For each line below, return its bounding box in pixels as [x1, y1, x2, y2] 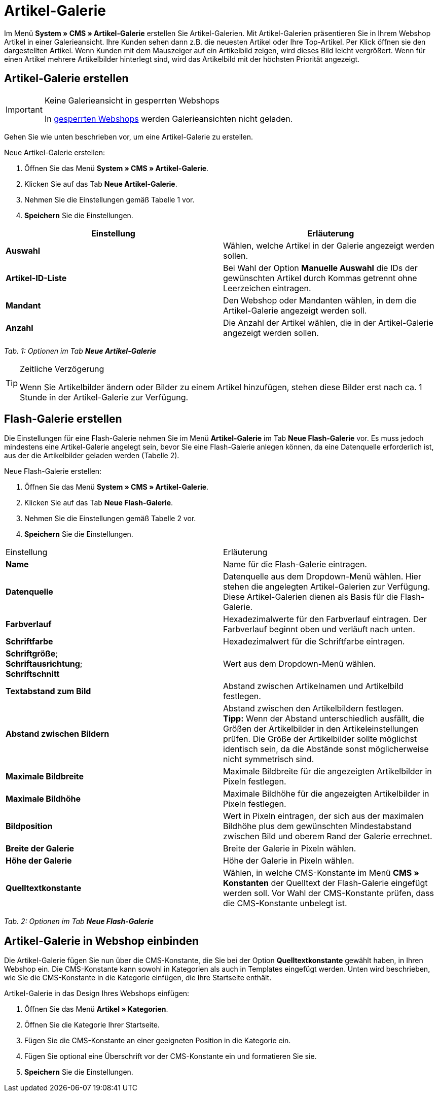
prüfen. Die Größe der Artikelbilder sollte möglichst [223, 734, 417, 744]
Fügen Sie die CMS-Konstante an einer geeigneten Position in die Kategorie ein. [24, 1036, 291, 1045]
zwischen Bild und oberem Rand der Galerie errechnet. [223, 831, 432, 842]
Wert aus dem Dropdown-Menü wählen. [223, 659, 376, 669]
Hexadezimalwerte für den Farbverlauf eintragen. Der [223, 614, 427, 625]
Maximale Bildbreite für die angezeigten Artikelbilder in [223, 766, 432, 777]
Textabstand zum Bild [6, 686, 91, 697]
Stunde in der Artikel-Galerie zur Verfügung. [20, 392, 189, 402]
